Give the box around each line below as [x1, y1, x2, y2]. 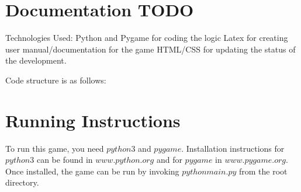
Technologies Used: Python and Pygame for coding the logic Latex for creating [5, 32, 288, 44]
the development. [5, 54, 67, 67]
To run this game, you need [5, 142, 104, 154]
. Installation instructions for [181, 142, 285, 154]
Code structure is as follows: [5, 74, 106, 86]
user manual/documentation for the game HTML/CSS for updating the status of [5, 43, 296, 55]
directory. [5, 176, 39, 188]
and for [156, 153, 182, 166]
